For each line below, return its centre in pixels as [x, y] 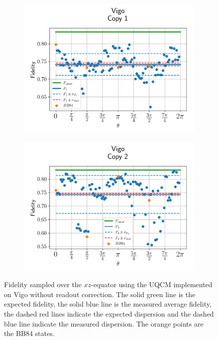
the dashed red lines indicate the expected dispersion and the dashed [109, 313]
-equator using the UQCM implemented [152, 284]
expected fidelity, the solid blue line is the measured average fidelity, [108, 304]
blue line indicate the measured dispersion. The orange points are [104, 323]
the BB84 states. [29, 333]
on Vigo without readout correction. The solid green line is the [100, 294]
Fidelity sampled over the [43, 284]
